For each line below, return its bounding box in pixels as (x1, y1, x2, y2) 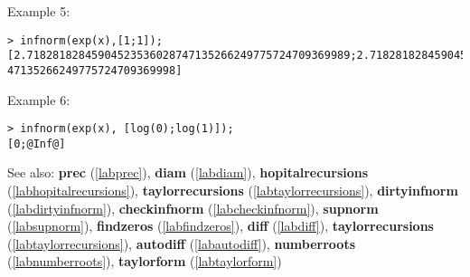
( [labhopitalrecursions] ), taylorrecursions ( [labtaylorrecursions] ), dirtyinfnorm (7, 181, 458, 200)
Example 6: (7, 90, 70, 109)
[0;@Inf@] (7, 137, 66, 150)
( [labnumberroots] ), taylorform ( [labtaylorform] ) (7, 252, 282, 271)
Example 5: (7, 2, 70, 20)
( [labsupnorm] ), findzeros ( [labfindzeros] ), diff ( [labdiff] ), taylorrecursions (7, 216, 434, 235)
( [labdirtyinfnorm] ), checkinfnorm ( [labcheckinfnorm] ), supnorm (7, 198, 379, 217)
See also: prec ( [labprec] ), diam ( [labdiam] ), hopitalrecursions (7, 163, 369, 182)
